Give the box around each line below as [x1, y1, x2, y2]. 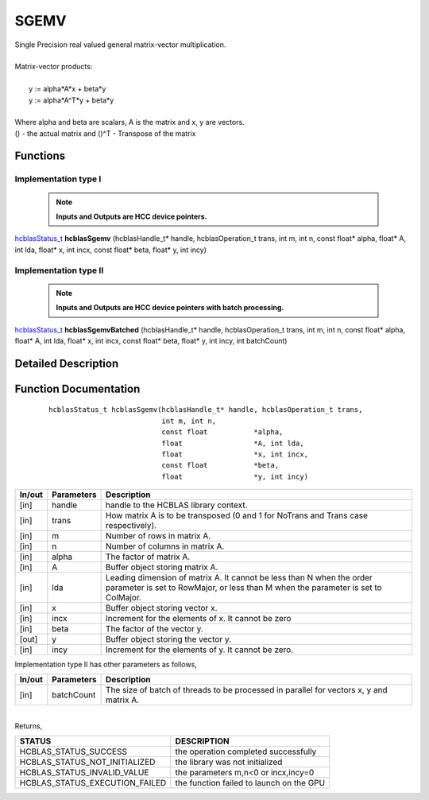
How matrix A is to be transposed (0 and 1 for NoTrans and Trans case [105, 510, 369, 521]
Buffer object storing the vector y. [105, 634, 232, 645]
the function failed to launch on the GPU [175, 778, 326, 789]
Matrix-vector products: [14, 62, 93, 72]
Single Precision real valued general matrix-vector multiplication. [14, 40, 226, 49]
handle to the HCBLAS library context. [105, 499, 248, 511]
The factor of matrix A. [105, 551, 191, 562]
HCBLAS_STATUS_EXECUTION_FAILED [19, 778, 167, 789]
